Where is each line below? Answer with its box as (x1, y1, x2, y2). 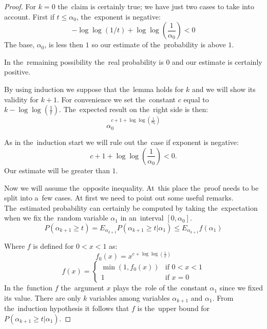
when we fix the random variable (4, 212, 108, 223)
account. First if (4, 11, 54, 22)
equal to (183, 94, 209, 104)
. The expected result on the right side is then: (59, 104, 208, 115)
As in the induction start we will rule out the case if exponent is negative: (4, 137, 239, 148)
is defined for (33, 240, 74, 251)
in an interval (120, 212, 164, 223)
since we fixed (219, 282, 263, 293)
